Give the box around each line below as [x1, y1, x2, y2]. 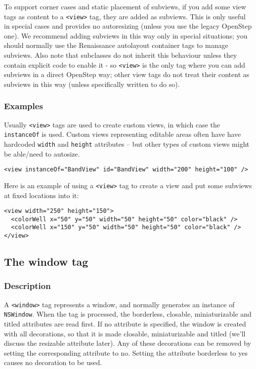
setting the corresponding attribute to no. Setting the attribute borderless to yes [4, 347, 248, 358]
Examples [4, 100, 43, 112]
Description [4, 280, 51, 292]
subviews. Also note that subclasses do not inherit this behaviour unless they [4, 50, 237, 60]
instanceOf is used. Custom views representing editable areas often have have [4, 129, 241, 139]
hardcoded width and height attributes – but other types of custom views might [4, 139, 250, 149]
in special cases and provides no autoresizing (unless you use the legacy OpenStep [4, 21, 252, 31]
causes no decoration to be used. [4, 357, 102, 368]
